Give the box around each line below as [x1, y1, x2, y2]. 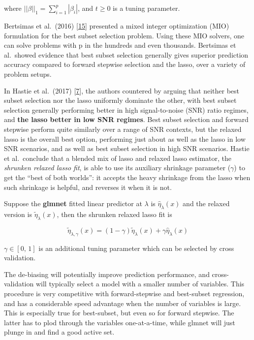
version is [4, 209, 32, 219]
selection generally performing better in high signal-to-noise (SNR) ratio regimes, [4, 104, 249, 115]
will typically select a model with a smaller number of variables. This [35, 278, 245, 289]
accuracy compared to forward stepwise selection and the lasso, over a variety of [4, 59, 246, 69]
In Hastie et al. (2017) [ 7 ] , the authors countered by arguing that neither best [4, 85, 239, 95]
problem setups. [4, 68, 52, 79]
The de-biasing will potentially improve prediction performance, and [4, 269, 210, 279]
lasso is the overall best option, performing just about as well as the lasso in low [4, 133, 246, 144]
